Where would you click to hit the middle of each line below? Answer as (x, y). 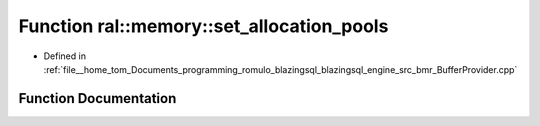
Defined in (65, 56)
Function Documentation (97, 98)
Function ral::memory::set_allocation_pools (203, 26)
